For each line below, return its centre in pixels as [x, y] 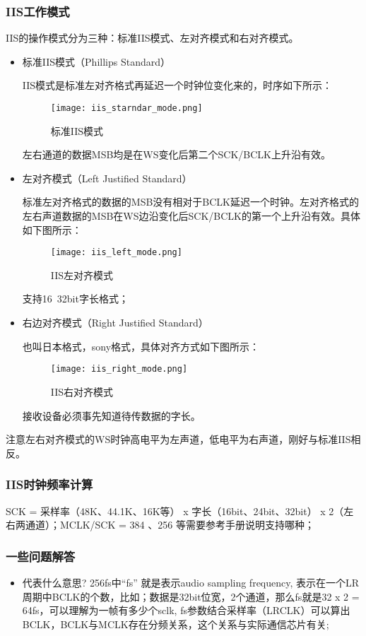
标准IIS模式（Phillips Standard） [96, 61]
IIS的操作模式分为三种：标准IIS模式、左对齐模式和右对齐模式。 [152, 38]
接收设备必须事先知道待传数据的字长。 [111, 415]
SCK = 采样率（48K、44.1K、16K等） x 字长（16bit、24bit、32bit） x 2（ [175, 511]
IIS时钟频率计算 [49, 484]
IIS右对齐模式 [82, 391]
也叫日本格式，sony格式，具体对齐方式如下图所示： [141, 346]
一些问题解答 [41, 556]
